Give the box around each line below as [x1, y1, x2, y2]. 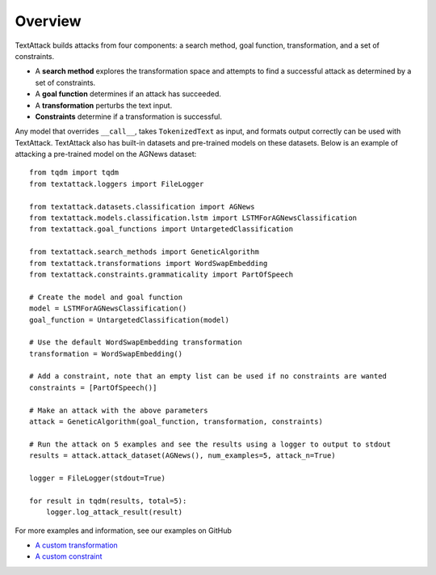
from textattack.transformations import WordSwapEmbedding [29, 259, 268, 268]
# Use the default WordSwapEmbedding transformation [29, 338, 242, 347]
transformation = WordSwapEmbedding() [29, 349, 183, 358]
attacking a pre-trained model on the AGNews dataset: [15, 150, 197, 159]
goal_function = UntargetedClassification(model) [29, 315, 230, 324]
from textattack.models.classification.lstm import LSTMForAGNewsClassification [29, 214, 358, 222]
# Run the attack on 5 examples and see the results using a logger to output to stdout [29, 439, 392, 449]
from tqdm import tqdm [29, 168, 119, 177]
